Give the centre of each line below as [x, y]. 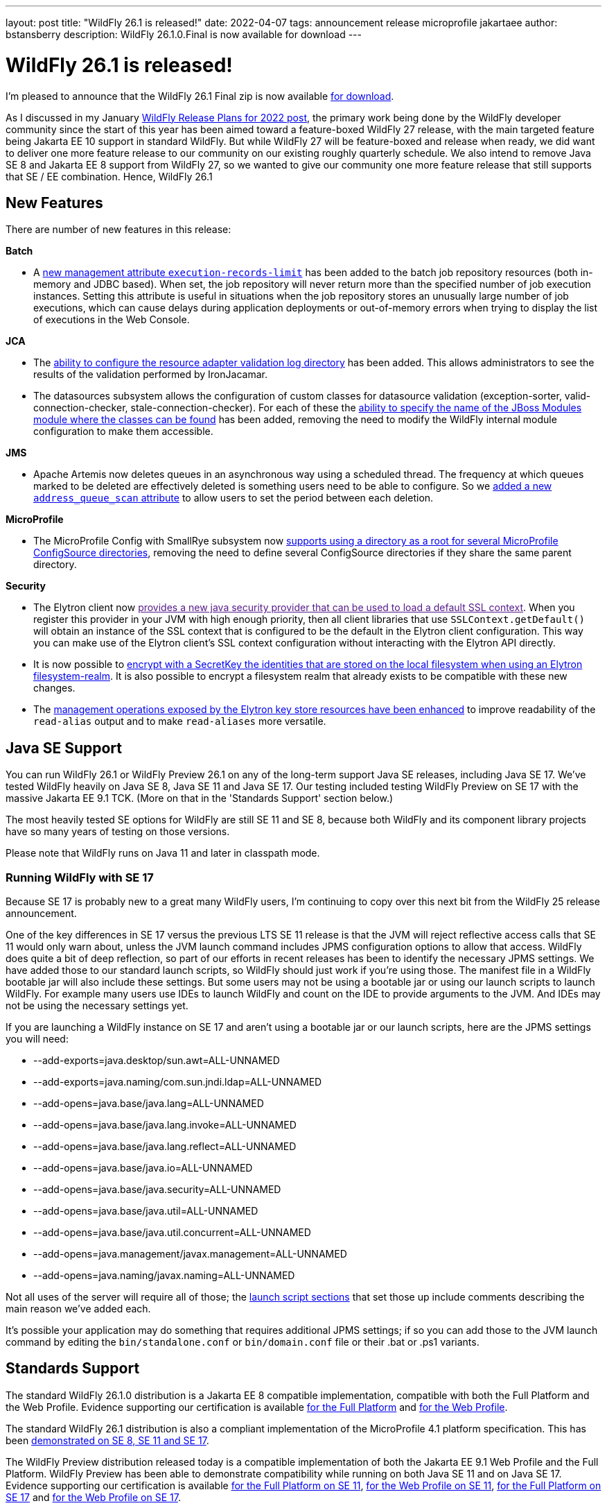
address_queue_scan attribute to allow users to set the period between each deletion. [234, 498]
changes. [54, 688]
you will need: [37, 1038]
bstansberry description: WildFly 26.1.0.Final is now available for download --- [184, 34]
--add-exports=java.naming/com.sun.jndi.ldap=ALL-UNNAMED [178, 1081]
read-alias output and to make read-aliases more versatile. [180, 721]
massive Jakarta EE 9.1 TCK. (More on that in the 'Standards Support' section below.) [200, 798]
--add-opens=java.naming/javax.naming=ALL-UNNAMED [164, 1275]
